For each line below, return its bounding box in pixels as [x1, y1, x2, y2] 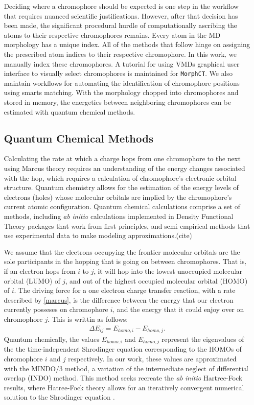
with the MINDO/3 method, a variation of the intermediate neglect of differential [4, 363, 249, 373]
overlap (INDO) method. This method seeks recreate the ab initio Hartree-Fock [4, 373, 243, 383]
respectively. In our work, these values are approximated [68, 354, 237, 364]
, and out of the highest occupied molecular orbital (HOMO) [65, 275, 248, 286]
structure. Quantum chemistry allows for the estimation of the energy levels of [4, 182, 239, 192]
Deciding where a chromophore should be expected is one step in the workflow [4, 1, 239, 11]
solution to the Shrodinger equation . [4, 392, 115, 402]
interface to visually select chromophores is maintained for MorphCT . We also [4, 68, 233, 78]
